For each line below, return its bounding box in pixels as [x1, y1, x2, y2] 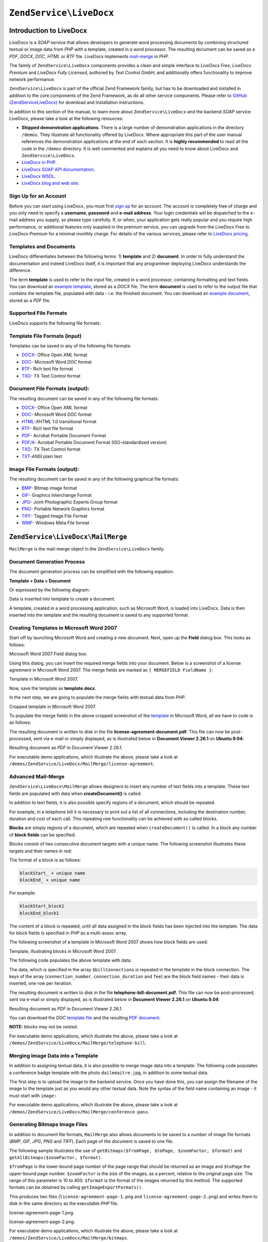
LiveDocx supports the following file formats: [9, 320, 101, 326]
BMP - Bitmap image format [21, 485, 77, 491]
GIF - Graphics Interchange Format [21, 492, 92, 498]
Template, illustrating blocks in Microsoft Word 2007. [9, 948, 117, 954]
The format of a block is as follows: [9, 857, 81, 863]
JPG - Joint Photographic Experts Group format [21, 499, 118, 505]
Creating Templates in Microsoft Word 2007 [9, 624, 117, 631]
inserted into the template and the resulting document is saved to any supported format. [9, 612, 190, 618]
